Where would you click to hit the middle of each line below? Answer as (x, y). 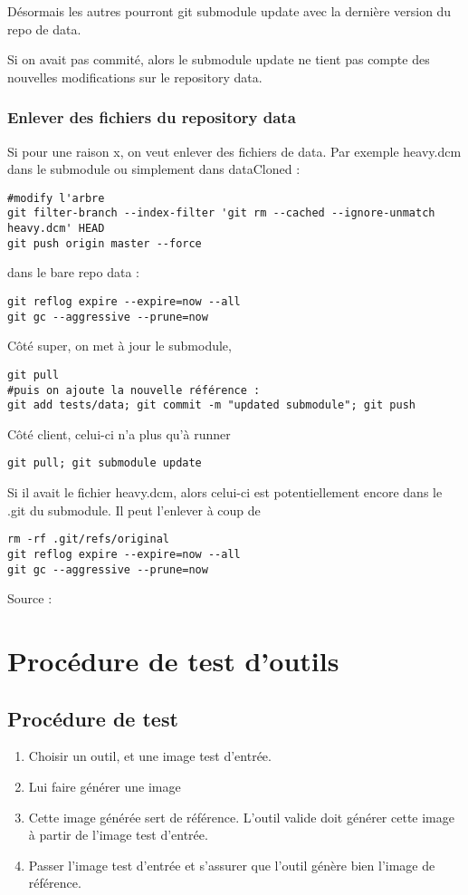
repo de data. (44, 29)
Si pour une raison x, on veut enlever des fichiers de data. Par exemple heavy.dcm (234, 151)
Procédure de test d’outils (173, 661)
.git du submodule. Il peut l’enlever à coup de (134, 510)
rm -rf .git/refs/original (88, 539)
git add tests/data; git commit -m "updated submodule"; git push (212, 405)
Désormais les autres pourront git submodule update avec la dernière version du (229, 11)
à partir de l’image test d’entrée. (118, 835)
